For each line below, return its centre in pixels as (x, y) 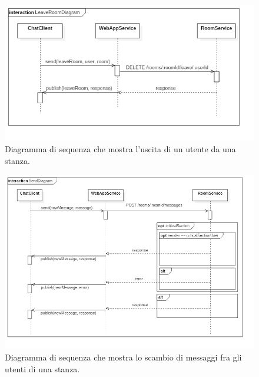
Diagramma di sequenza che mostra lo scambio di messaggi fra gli (123, 357)
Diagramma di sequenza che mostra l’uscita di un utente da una (120, 149)
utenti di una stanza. (42, 368)
